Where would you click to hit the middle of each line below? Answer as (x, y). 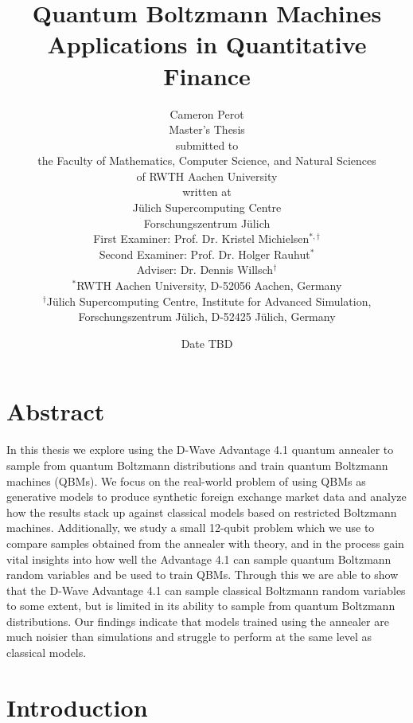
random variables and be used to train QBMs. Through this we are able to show (203, 574)
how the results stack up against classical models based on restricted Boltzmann (202, 512)
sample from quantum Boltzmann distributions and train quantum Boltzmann (197, 465)
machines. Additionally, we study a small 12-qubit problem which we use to (191, 528)
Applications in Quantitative (207, 44)
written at (207, 191)
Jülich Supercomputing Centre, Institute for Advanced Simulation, (209, 301)
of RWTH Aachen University (207, 176)
